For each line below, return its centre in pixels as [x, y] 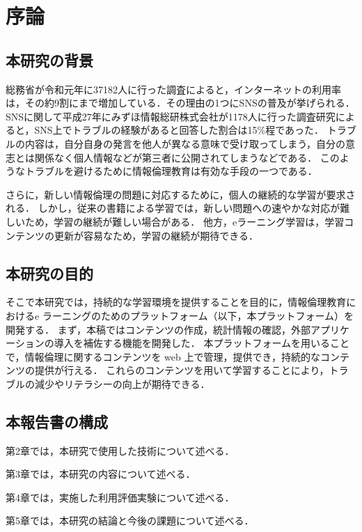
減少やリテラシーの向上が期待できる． [122, 383]
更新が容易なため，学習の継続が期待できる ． [156, 235]
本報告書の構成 [57, 421]
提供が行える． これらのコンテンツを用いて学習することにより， [182, 370]
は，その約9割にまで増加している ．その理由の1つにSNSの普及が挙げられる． [180, 103]
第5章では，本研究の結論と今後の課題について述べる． [130, 521]
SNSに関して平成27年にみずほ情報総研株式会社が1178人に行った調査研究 [171, 116]
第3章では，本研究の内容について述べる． [101, 474]
